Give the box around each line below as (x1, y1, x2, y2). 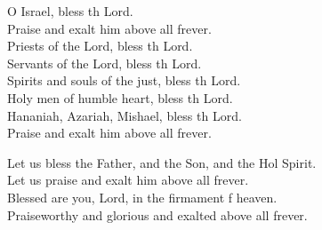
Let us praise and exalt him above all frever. (7, 171, 249, 189)
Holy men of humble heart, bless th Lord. (7, 88, 233, 107)
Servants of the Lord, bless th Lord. (7, 53, 202, 72)
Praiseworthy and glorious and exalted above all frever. (7, 205, 308, 224)
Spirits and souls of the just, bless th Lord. (7, 71, 241, 90)
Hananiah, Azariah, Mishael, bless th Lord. (7, 106, 242, 124)
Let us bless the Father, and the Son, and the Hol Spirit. (7, 153, 317, 171)
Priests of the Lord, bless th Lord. (7, 36, 193, 55)
